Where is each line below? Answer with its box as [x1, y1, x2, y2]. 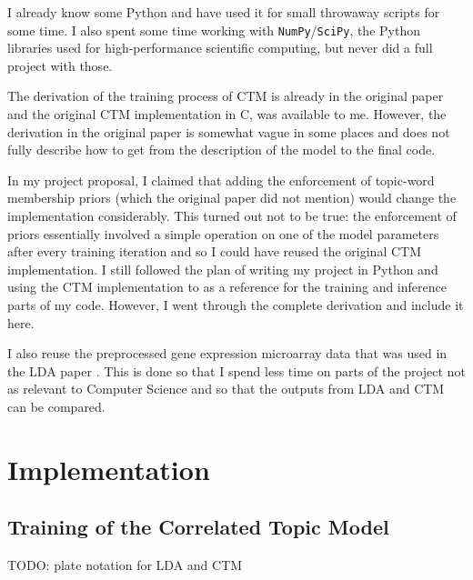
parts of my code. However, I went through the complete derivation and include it [7, 295, 464, 314]
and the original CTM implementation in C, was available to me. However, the [7, 105, 447, 124]
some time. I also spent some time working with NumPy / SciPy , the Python [7, 20, 420, 39]
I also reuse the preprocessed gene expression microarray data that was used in [7, 344, 448, 363]
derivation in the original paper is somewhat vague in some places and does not [7, 122, 450, 141]
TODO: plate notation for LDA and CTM [7, 555, 243, 575]
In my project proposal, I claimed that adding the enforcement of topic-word [7, 170, 435, 189]
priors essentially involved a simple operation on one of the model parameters [7, 224, 439, 243]
